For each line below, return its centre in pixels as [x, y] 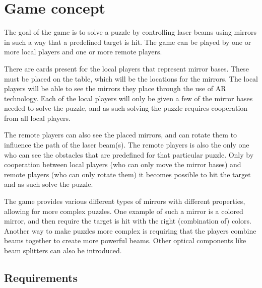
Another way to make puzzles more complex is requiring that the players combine [130, 230]
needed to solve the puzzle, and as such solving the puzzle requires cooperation [126, 108]
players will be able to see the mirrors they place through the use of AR [115, 88]
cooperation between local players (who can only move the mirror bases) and [123, 164]
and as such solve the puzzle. [49, 184]
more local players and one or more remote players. [83, 52]
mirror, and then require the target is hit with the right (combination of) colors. [128, 221]
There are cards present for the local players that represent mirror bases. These [126, 68]
